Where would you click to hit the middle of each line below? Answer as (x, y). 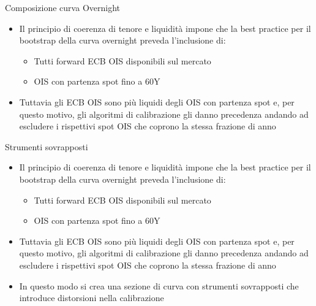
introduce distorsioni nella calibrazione (92, 298)
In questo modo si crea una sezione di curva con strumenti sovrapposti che (159, 285)
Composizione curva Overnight (62, 7)
